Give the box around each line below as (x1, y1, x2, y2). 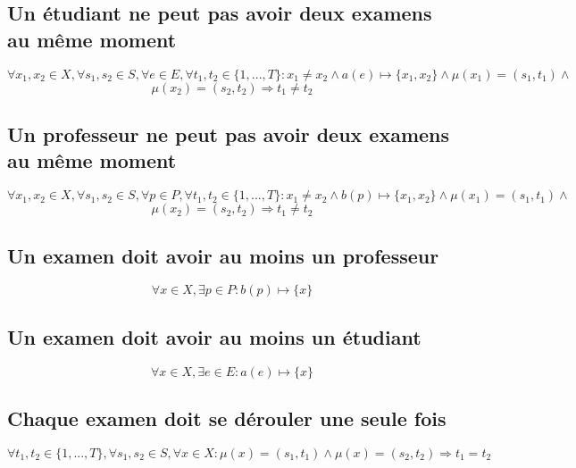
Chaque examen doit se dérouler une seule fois (7, 404, 447, 431)
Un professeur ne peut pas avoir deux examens (7, 120, 450, 147)
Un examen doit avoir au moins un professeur (7, 241, 439, 269)
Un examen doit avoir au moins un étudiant (7, 322, 422, 350)
